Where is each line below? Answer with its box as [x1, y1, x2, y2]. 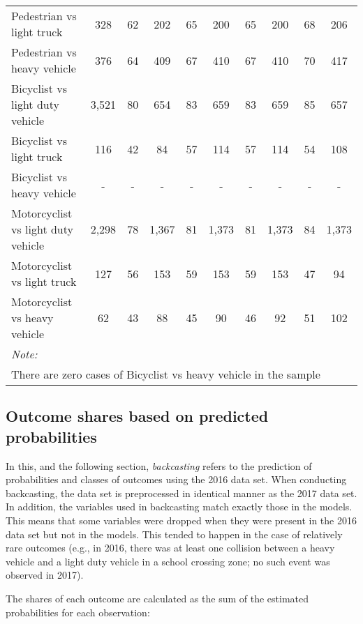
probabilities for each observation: [6, 604, 150, 619]
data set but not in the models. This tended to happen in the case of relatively [6, 526, 343, 541]
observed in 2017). [6, 568, 84, 582]
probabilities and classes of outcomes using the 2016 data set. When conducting [6, 472, 347, 487]
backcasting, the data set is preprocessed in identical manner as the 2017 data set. [6, 485, 357, 500]
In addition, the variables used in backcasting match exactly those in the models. [6, 499, 353, 514]
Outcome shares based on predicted [6, 405, 269, 427]
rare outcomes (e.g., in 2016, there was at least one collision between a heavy [6, 540, 335, 555]
